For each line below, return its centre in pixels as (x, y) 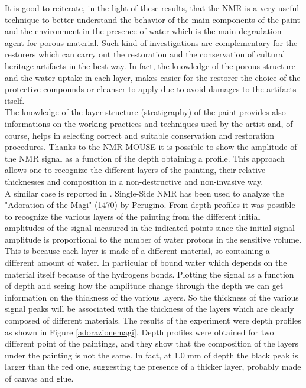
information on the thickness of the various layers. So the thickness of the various (152, 297)
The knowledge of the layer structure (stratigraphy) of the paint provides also (145, 112)
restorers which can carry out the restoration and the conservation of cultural (145, 54)
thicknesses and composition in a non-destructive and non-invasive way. (134, 181)
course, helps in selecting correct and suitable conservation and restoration (140, 135)
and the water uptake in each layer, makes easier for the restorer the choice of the (153, 77)
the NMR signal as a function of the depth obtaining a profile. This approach (145, 158)
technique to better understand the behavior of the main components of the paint (153, 19)
